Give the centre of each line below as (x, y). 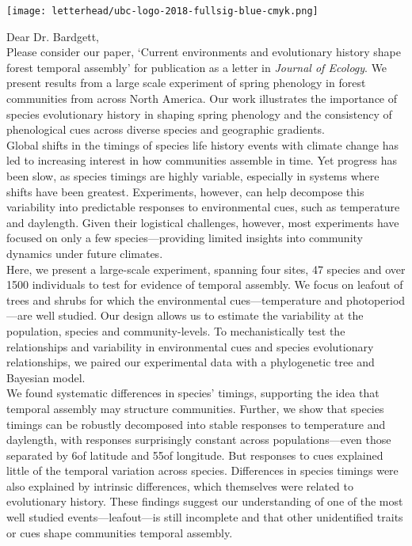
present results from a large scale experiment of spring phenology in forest (186, 83)
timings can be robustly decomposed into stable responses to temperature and (196, 424)
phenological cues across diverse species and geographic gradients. (166, 129)
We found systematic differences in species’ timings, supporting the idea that (193, 393)
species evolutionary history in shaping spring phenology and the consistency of (199, 114)
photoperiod (376, 300)
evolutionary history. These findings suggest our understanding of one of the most (205, 501)
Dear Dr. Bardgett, (53, 36)
